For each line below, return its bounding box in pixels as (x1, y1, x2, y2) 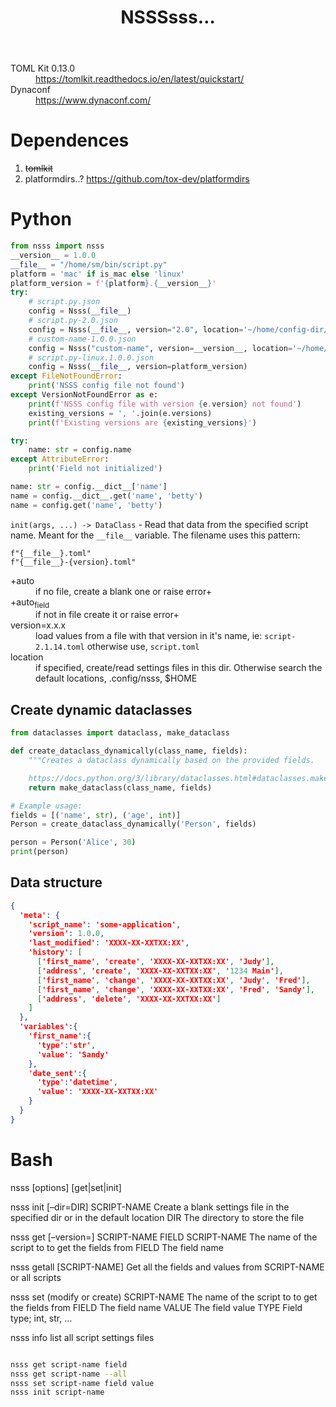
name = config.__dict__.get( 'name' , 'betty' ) (10, 491, 203, 501)
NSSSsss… (120, 6, 216, 29)
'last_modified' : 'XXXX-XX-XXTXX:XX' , (28, 938, 190, 948)
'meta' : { (19, 910, 60, 920)
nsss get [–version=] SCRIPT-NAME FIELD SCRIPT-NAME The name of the (10, 1231, 318, 1243)
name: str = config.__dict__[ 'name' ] (10, 482, 168, 492)
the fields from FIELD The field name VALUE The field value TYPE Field (10, 1301, 303, 1313)
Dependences (10, 129, 130, 152)
